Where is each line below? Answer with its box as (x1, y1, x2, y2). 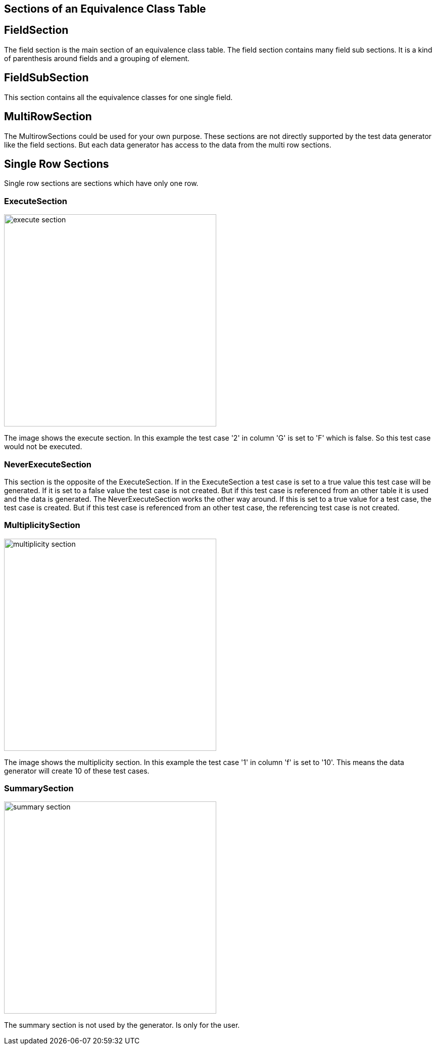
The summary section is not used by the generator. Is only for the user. (4, 1021, 240, 1030)
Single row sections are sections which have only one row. (4, 179, 199, 188)
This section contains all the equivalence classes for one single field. (4, 92, 233, 102)
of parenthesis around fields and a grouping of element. (4, 54, 190, 63)
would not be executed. (4, 442, 82, 451)
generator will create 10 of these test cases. (4, 766, 150, 775)
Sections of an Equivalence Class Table (4, 3, 206, 15)
